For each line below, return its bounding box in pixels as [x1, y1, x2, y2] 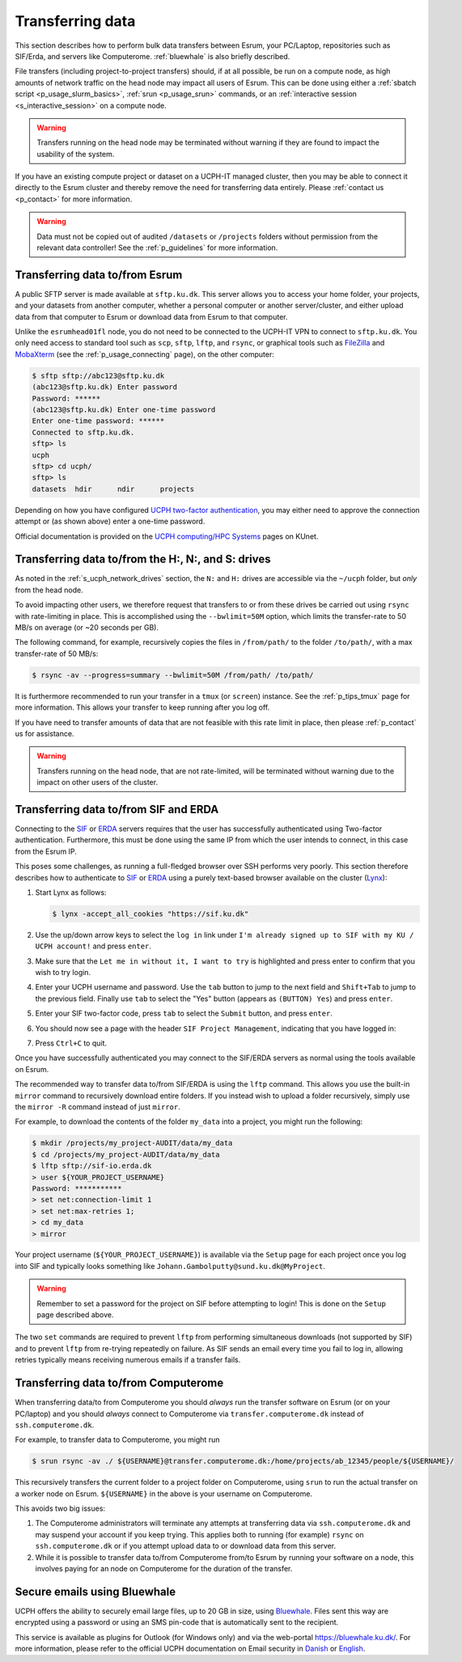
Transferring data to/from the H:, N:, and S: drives [15, 553, 271, 566]
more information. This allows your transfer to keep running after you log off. [15, 702, 270, 712]
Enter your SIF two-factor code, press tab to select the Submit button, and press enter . [35, 1008, 333, 1019]
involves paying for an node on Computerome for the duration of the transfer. [35, 1564, 293, 1573]
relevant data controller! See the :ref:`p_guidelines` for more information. [36, 243, 278, 252]
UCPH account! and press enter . [35, 941, 151, 951]
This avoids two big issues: [15, 1503, 105, 1513]
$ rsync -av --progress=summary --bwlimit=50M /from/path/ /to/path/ [32, 670, 314, 680]
